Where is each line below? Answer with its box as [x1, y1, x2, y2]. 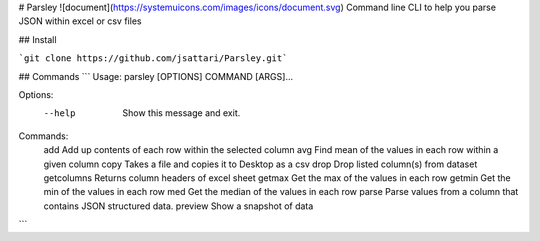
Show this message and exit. [122, 107, 241, 119]
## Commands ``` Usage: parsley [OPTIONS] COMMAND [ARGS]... [18, 70, 294, 82]
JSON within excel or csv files [18, 15, 142, 27]
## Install [18, 33, 57, 45]
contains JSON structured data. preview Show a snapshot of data [43, 200, 314, 212]
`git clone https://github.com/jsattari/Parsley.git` [18, 53, 288, 64]
